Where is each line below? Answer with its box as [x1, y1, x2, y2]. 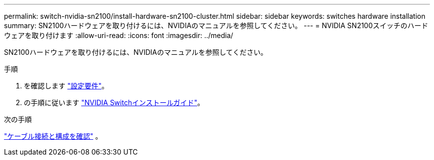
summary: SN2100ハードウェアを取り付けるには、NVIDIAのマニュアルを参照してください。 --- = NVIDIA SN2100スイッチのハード [4, 21, 429, 30]
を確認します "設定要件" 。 [24, 81, 108, 90]
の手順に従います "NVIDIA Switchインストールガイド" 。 [24, 98, 205, 107]
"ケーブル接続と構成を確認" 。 [4, 132, 103, 140]
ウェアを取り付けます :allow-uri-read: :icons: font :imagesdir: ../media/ [4, 31, 233, 40]
